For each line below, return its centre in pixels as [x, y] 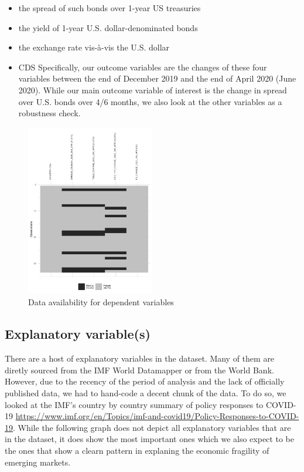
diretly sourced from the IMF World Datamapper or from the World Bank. [139, 370]
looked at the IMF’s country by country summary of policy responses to [134, 404]
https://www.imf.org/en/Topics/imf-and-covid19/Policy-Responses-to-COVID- [157, 416]
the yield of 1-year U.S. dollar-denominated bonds [108, 27]
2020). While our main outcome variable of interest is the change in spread [153, 90]
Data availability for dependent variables [101, 302]
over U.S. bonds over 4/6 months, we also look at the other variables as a [150, 101]
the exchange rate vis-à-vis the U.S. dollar [94, 47]
